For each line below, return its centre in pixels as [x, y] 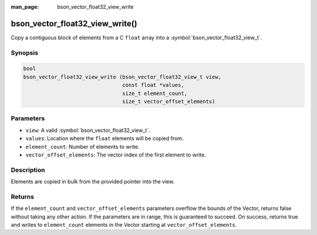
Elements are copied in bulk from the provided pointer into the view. [93, 182]
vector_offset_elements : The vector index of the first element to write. [116, 155]
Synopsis [24, 53]
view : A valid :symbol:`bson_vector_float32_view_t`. [88, 130]
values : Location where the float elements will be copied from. [104, 138]
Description [28, 170]
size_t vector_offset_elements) [169, 102]
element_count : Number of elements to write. [82, 147]
